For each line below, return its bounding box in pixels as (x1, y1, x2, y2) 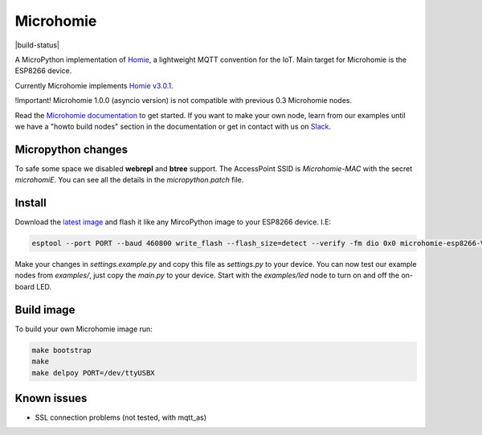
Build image (14, 302, 76, 317)
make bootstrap (31, 346, 92, 355)
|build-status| (14, 40, 60, 50)
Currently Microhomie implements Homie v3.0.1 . (14, 80, 174, 90)
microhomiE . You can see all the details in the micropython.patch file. (14, 175, 244, 185)
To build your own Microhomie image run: (14, 324, 153, 334)
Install (14, 196, 47, 209)
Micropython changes (14, 142, 129, 156)
